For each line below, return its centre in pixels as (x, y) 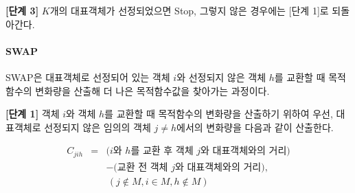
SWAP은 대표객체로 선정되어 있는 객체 (88, 77)
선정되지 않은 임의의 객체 (98, 127)
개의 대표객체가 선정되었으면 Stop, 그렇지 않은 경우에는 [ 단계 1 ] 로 (189, 10)
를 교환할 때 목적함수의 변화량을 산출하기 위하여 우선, (219, 114)
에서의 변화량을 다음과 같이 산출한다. (255, 127)
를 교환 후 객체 (162, 151)
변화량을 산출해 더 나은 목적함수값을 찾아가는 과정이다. (152, 90)
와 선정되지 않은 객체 (221, 77)
